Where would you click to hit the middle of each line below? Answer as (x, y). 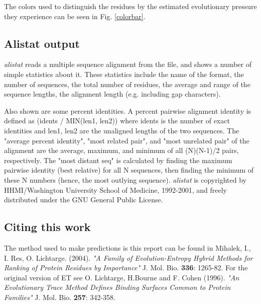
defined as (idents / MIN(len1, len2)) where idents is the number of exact (117, 121)
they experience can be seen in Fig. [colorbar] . (75, 16)
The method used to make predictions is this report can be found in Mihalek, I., (127, 247)
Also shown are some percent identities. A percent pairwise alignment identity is (128, 110)
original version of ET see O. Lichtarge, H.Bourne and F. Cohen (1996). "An (122, 277)
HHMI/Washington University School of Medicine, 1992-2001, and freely (115, 189)
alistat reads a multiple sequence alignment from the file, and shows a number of (128, 64)
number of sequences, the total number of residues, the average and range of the (127, 84)
